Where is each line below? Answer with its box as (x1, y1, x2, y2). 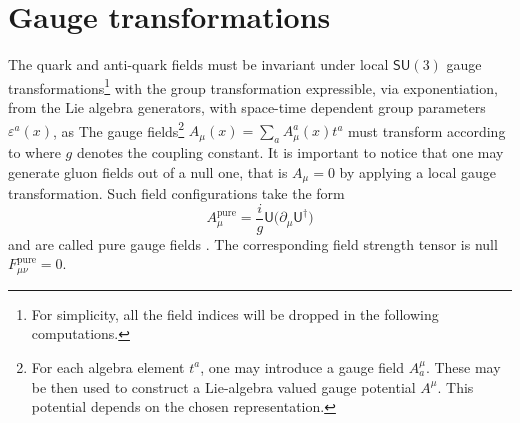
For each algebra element (31, 356, 185, 377)
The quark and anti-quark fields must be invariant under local (8, 54, 389, 75)
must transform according (348, 120, 506, 141)
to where (8, 142, 61, 163)
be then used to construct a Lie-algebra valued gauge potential (31, 376, 416, 397)
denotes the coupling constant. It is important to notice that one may (76, 142, 504, 163)
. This (437, 376, 474, 397)
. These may (425, 356, 501, 377)
